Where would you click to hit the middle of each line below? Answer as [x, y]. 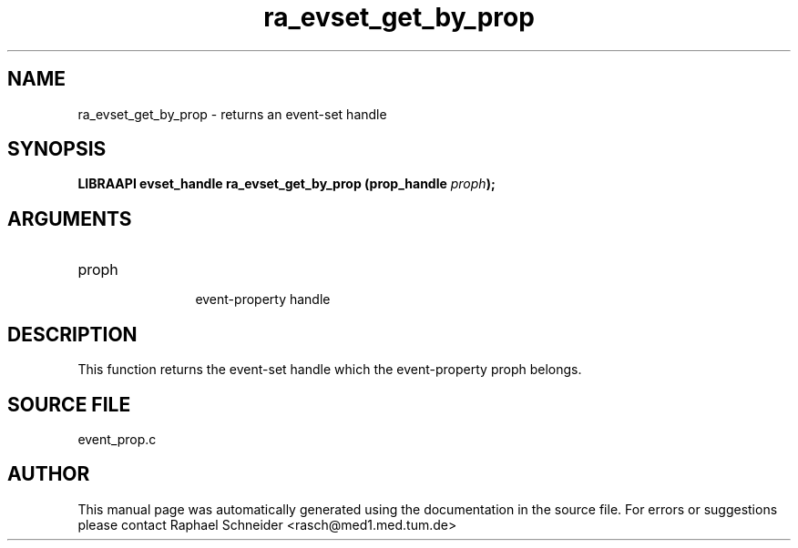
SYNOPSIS [57, 149]
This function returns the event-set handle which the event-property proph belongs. [330, 370]
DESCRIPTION [72, 334]
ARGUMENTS [70, 218]
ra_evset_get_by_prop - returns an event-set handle [232, 114]
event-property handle [263, 299]
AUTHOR [49, 474]
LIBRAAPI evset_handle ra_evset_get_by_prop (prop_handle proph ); [286, 184]
